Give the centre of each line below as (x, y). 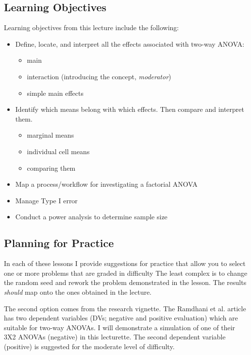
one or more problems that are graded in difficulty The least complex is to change (126, 273)
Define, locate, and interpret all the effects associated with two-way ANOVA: (130, 44)
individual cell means (58, 151)
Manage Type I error (46, 200)
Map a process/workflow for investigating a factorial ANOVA (106, 184)
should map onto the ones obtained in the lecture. (78, 292)
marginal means (50, 135)
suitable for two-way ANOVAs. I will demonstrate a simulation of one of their (120, 327)
